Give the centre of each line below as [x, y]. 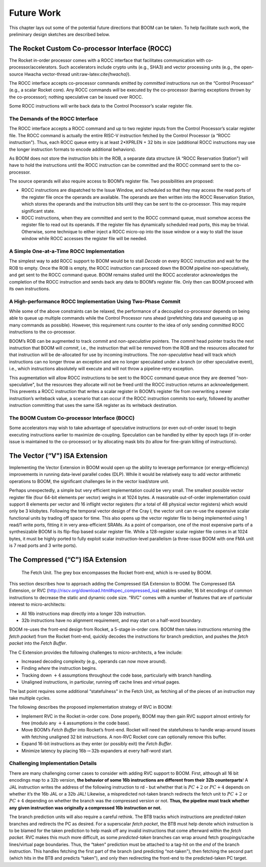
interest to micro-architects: [37, 605]
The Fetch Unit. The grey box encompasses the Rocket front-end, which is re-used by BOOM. [116, 573]
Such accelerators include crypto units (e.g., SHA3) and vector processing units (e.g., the [150, 67]
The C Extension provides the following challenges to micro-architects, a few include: [96, 652]
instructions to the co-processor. [42, 332]
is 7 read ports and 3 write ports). [43, 545]
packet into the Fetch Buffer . [38, 643]
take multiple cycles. [30, 698]
